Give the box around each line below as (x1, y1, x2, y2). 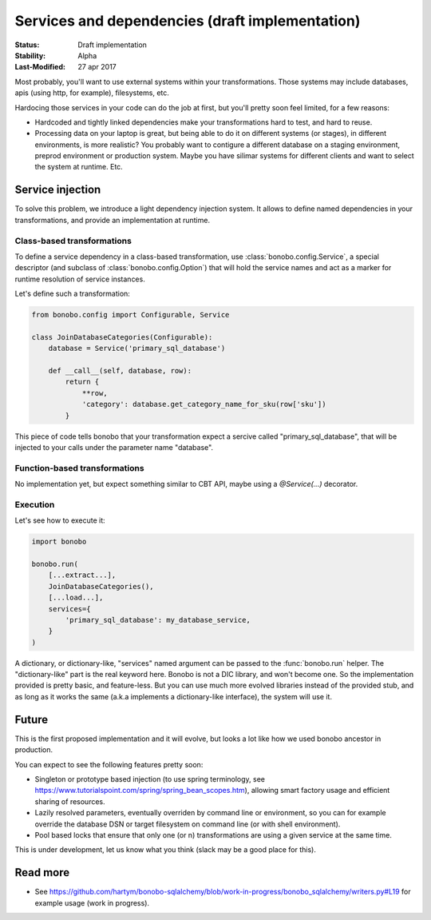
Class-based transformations (14, 235, 132, 246)
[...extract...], (48, 571, 117, 579)
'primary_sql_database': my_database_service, (65, 615, 251, 624)
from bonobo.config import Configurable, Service (31, 310, 230, 320)
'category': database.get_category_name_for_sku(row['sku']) (81, 400, 326, 409)
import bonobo (31, 537, 87, 547)
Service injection (14, 183, 101, 197)
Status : (14, 40, 40, 50)
